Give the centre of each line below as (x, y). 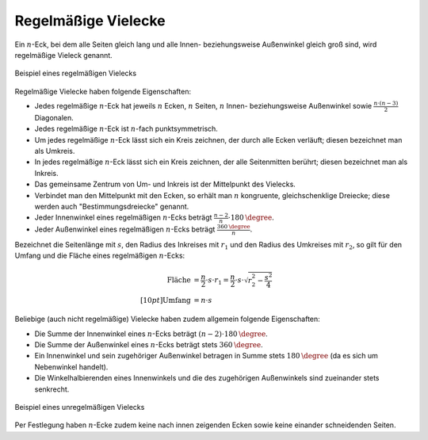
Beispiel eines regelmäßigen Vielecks (76, 73)
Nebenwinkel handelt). (71, 367)
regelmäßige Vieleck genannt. (63, 55)
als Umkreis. (55, 151)
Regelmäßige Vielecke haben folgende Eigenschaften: (103, 91)
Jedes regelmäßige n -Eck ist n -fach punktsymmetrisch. (126, 129)
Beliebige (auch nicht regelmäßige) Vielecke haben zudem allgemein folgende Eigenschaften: (167, 319)
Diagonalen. (54, 117)
